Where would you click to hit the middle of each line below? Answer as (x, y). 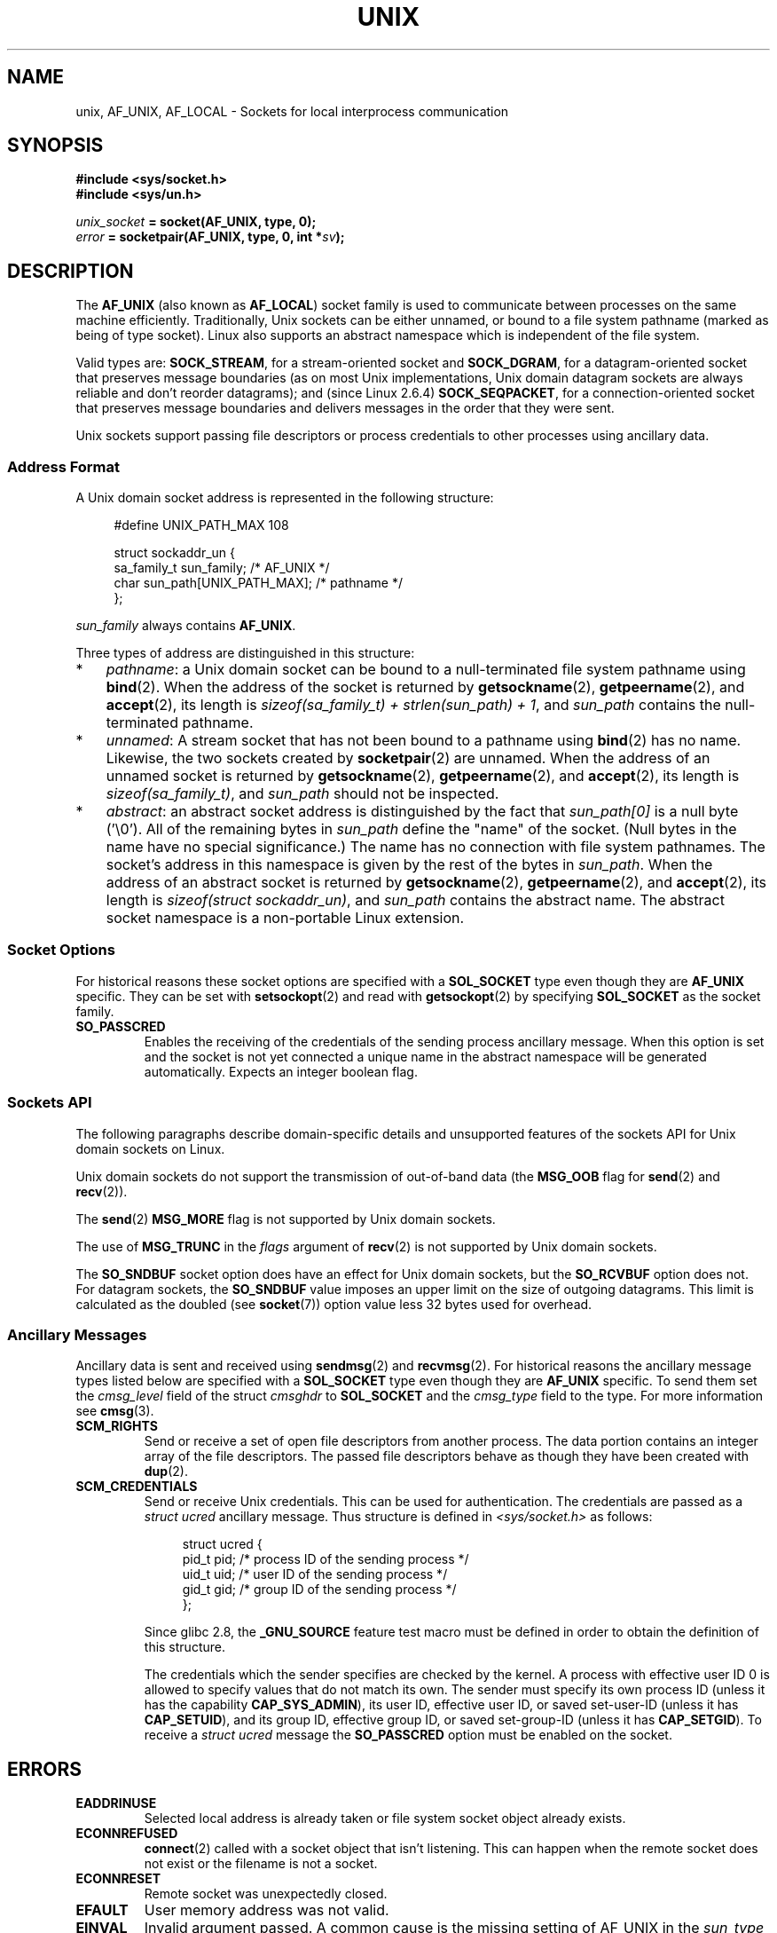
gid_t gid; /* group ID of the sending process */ (319, 1590)
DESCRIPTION (71, 271)
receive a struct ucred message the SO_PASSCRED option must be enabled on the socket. (408, 1735)
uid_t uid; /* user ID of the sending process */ (315, 1574)
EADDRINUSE (116, 1803)
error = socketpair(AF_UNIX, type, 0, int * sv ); (210, 237)
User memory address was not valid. (267, 1910)
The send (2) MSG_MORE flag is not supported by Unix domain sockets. (286, 1219)
